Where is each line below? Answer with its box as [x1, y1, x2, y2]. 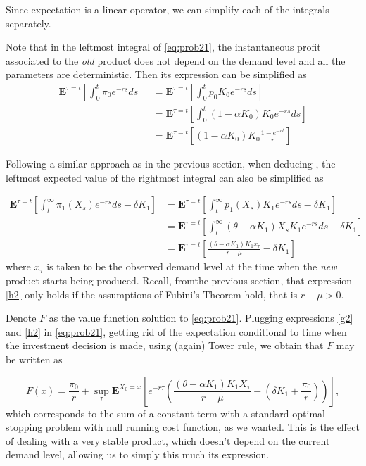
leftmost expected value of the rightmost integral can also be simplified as [6, 170, 324, 184]
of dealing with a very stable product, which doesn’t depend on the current [6, 433, 330, 448]
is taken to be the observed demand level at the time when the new [46, 259, 337, 274]
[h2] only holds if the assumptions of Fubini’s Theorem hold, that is [6, 286, 298, 301]
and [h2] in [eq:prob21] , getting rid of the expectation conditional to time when [6, 324, 347, 339]
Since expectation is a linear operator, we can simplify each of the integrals [6, 2, 329, 16]
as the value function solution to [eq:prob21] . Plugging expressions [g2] [49, 310, 353, 325]
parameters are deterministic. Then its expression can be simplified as [6, 67, 307, 82]
